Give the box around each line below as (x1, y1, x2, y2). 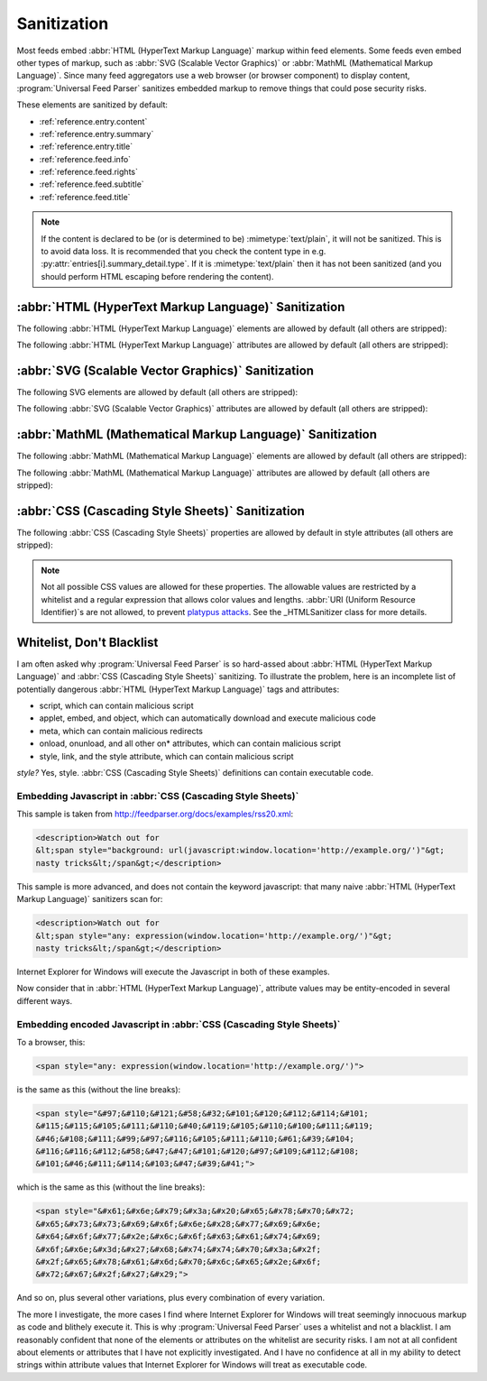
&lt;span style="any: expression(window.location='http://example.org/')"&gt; (35, 930, 392, 941)
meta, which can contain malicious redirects (39, 725, 203, 736)
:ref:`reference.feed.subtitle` (39, 179, 144, 189)
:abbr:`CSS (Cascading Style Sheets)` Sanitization (16, 503, 306, 519)
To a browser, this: (16, 1036, 86, 1047)
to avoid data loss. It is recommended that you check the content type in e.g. (41, 246, 326, 257)
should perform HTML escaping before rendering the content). (41, 271, 274, 281)
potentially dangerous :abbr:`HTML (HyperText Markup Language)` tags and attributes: (16, 684, 340, 695)
